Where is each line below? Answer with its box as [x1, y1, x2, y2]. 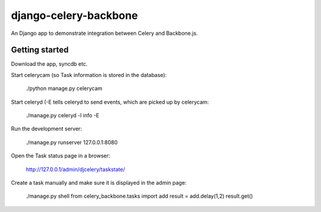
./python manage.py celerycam [26, 85, 103, 92]
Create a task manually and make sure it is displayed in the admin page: [11, 179, 187, 186]
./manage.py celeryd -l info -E [26, 112, 99, 119]
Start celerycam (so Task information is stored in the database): [11, 71, 167, 78]
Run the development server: [11, 125, 83, 133]
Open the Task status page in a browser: [11, 152, 111, 159]
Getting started [11, 45, 69, 55]
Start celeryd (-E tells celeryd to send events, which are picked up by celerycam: [11, 98, 209, 105]
